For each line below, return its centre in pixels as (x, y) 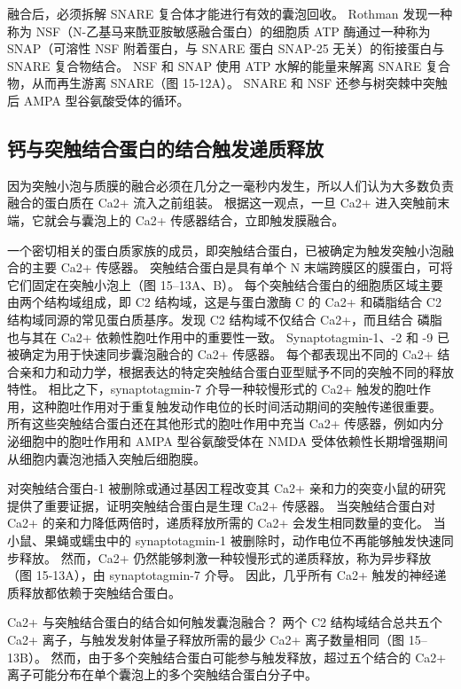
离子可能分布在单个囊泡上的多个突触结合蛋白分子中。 (162, 674)
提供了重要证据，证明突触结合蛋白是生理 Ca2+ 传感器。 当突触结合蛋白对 (221, 505)
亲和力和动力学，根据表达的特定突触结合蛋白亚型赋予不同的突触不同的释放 (236, 371)
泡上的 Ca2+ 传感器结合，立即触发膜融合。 (219, 219)
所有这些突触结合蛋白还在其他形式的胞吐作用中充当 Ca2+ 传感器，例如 (213, 423)
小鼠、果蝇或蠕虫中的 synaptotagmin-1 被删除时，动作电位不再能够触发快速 (224, 540)
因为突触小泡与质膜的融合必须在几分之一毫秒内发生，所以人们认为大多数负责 (230, 185)
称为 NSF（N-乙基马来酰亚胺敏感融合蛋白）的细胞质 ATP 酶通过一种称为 (219, 31)
